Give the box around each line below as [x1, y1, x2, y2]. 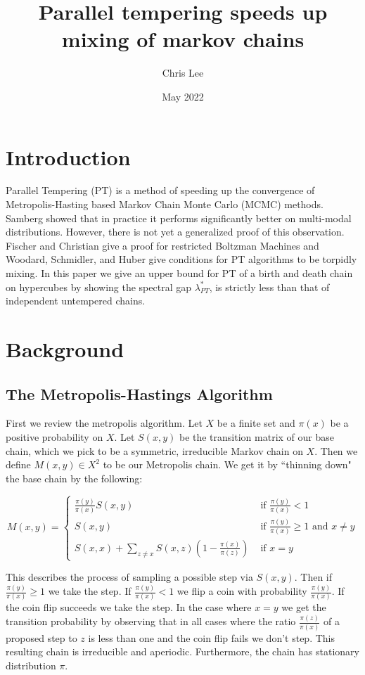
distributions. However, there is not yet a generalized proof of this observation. [6, 224, 345, 239]
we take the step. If [48, 584, 132, 598]
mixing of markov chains [61, 25, 305, 53]
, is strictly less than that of [209, 279, 330, 294]
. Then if [294, 570, 333, 584]
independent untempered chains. [6, 293, 146, 308]
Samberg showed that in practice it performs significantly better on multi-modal [6, 210, 352, 225]
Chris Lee [162, 65, 204, 80]
